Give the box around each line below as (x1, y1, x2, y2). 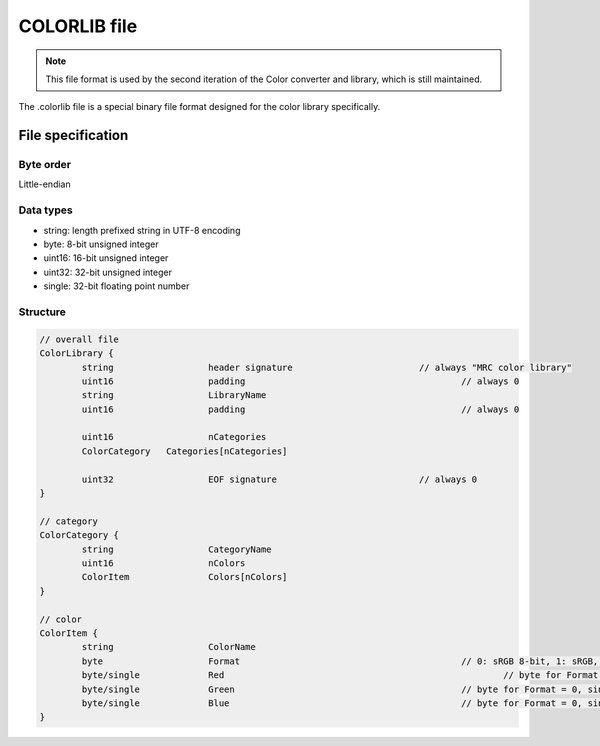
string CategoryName (81, 543, 272, 555)
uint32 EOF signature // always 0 (81, 473, 478, 485)
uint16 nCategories (81, 431, 267, 443)
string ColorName (81, 641, 257, 653)
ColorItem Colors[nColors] (81, 571, 288, 583)
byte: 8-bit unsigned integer (43, 238, 159, 250)
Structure (18, 305, 67, 319)
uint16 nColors (81, 557, 246, 569)
